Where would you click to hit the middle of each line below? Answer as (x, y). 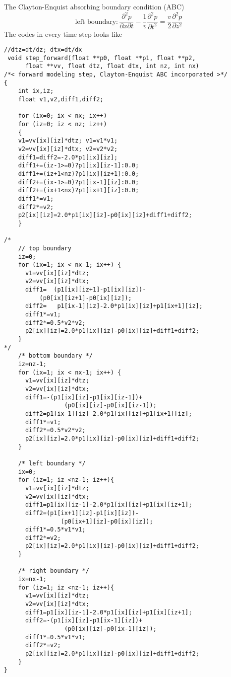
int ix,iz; (36, 91)
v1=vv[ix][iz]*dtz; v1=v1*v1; (68, 141)
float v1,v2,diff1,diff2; (61, 100)
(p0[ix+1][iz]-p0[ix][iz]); (107, 521)
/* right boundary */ (54, 571)
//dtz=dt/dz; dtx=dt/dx (43, 50)
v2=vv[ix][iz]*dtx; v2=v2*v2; (68, 149)
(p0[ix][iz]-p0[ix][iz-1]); (110, 406)
